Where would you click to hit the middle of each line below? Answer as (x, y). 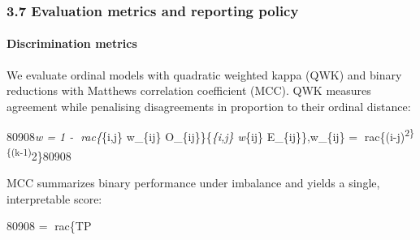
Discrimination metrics (72, 43)
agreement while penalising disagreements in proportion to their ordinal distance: (209, 106)
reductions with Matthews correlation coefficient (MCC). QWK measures (189, 90)
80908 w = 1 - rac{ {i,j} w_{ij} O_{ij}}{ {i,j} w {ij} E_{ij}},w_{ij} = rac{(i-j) (206, 137)
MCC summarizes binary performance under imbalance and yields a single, (193, 182)
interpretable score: (54, 198)
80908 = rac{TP (49, 226)
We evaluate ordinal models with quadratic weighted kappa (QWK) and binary (204, 74)
